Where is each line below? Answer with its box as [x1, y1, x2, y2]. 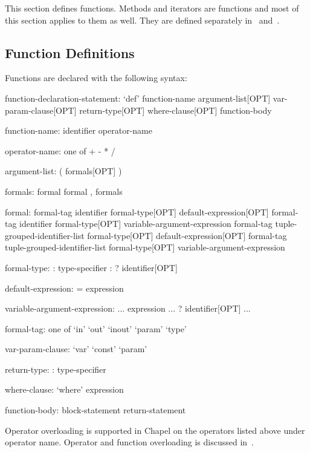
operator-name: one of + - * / [5, 144, 115, 157]
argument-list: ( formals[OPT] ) [5, 165, 122, 177]
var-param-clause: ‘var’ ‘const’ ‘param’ [5, 342, 147, 355]
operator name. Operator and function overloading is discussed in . [5, 436, 254, 448]
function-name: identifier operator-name [5, 124, 152, 137]
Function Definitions [5, 43, 135, 62]
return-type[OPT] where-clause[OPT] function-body [79, 103, 272, 116]
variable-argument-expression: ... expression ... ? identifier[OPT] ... [5, 302, 251, 315]
